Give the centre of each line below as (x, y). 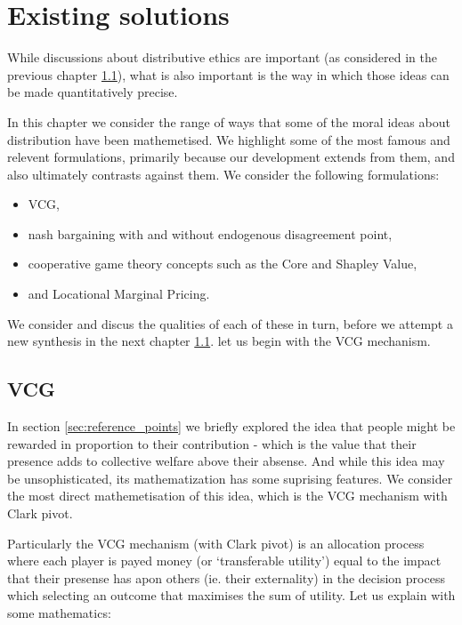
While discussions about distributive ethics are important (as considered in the (223, 57)
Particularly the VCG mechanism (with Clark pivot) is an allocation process (216, 543)
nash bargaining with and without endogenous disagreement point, (210, 233)
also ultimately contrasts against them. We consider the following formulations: (223, 174)
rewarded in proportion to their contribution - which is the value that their (212, 443)
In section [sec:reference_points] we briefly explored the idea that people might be (231, 426)
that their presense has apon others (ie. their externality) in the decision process (226, 577)
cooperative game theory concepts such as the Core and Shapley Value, (223, 264)
